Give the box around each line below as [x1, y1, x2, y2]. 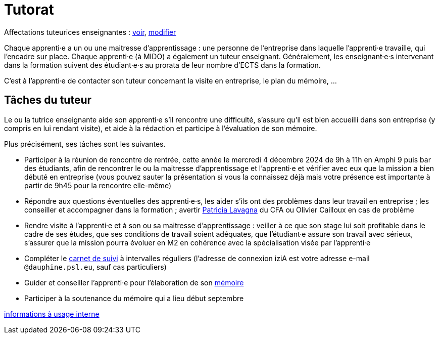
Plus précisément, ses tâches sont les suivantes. [4, 139, 166, 148]
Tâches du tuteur [4, 94, 92, 107]
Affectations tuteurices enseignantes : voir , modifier [4, 27, 176, 36]
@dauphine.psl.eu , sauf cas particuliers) [24, 262, 167, 271]
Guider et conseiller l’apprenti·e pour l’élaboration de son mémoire [24, 278, 244, 287]
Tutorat [4, 1, 54, 18]
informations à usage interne [4, 309, 100, 318]
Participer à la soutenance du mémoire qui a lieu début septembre [24, 293, 244, 303]
